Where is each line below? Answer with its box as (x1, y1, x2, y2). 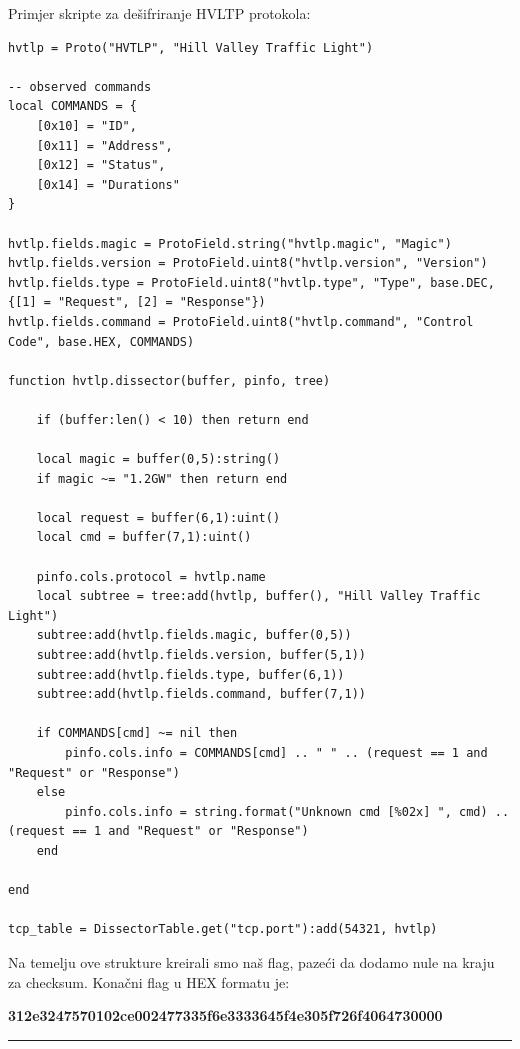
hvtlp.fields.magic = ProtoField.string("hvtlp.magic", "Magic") (8, 236, 452, 251)
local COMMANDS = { (8, 99, 137, 114)
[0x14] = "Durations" (36, 177, 180, 192)
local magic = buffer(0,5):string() (36, 452, 281, 467)
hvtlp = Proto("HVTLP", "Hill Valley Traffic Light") (8, 40, 374, 55)
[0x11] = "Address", (36, 138, 173, 153)
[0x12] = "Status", (36, 158, 166, 173)
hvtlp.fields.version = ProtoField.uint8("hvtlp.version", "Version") (8, 256, 488, 271)
